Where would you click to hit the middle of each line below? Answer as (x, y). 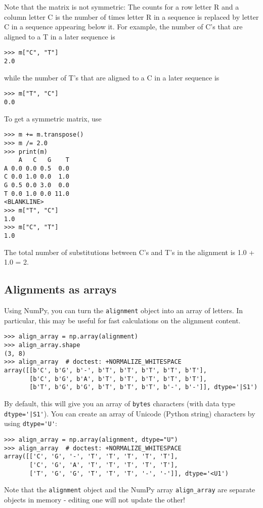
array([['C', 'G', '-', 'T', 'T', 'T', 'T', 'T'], (91, 457)
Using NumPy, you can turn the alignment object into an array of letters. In (124, 310)
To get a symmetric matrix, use (53, 118)
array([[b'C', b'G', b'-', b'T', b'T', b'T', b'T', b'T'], (105, 370)
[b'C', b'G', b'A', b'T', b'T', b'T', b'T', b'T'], (118, 379)
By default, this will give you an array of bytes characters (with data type (120, 403)
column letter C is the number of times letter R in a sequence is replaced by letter (131, 16)
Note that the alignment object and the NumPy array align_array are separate (130, 490)
